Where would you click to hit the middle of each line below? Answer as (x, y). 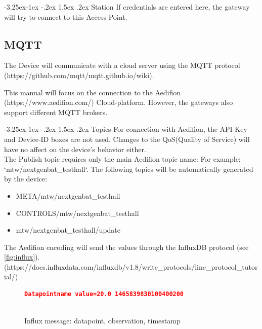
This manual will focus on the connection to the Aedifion (92, 92)
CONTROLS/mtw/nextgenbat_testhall (77, 213)
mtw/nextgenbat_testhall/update (68, 230)
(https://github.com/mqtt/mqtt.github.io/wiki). (79, 75)
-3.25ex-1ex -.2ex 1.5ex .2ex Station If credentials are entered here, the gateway (127, 7)
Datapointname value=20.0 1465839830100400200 (104, 294)
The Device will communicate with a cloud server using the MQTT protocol (122, 65)
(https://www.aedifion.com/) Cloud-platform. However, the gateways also (119, 102)
